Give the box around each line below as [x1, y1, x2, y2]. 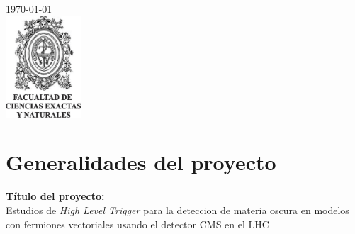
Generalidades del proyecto [6, 147, 276, 177]
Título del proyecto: [6, 189, 105, 204]
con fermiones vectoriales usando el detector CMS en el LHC [6, 216, 269, 231]
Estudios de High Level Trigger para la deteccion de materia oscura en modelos [6, 202, 349, 217]
